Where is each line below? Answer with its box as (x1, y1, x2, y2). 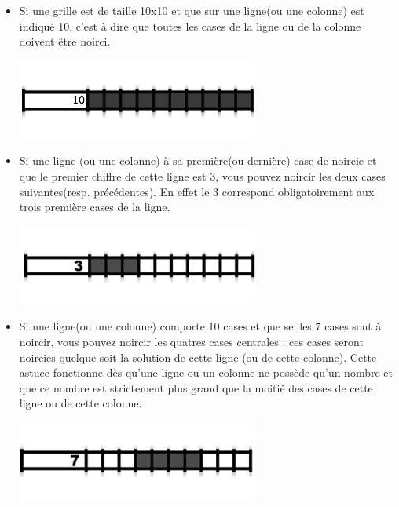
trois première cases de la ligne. (19, 199, 170, 215)
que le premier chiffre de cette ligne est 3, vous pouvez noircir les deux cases (19, 167, 386, 184)
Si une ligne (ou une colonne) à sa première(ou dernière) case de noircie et (19, 152, 377, 169)
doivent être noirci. (19, 33, 111, 49)
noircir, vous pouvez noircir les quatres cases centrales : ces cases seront (19, 333, 364, 349)
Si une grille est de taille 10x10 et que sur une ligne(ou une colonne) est (19, 2, 364, 18)
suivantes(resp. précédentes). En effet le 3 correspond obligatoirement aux (19, 183, 375, 199)
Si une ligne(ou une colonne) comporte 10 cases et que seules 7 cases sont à (19, 318, 382, 334)
